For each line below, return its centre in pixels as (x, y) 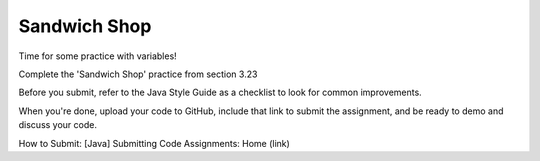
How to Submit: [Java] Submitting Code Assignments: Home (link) (154, 143)
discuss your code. (57, 125)
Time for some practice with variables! (97, 56)
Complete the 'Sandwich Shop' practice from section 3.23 (138, 74)
